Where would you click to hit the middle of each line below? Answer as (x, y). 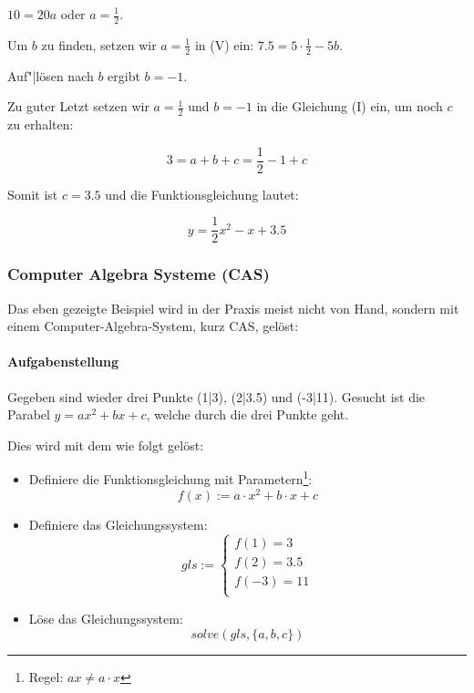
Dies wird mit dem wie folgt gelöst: (106, 445)
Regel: (46, 676)
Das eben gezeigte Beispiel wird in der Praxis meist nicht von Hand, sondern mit (233, 308)
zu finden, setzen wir (99, 44)
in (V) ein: (224, 44)
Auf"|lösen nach (51, 75)
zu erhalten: (41, 124)
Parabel (29, 414)
